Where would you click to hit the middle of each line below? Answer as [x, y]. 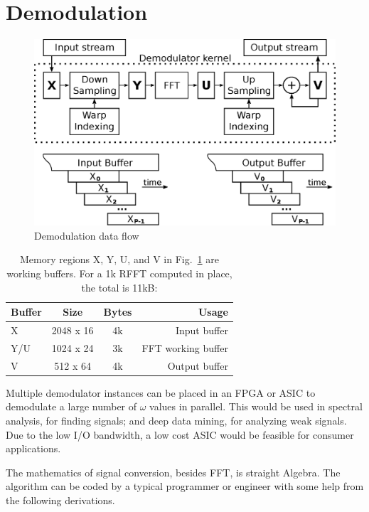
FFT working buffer [185, 347]
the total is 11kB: [119, 287]
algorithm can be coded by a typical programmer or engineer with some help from [185, 486]
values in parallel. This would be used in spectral [256, 406]
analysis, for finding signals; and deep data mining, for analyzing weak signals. [176, 420]
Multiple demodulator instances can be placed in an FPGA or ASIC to [161, 392]
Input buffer [202, 330]
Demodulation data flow [87, 235]
